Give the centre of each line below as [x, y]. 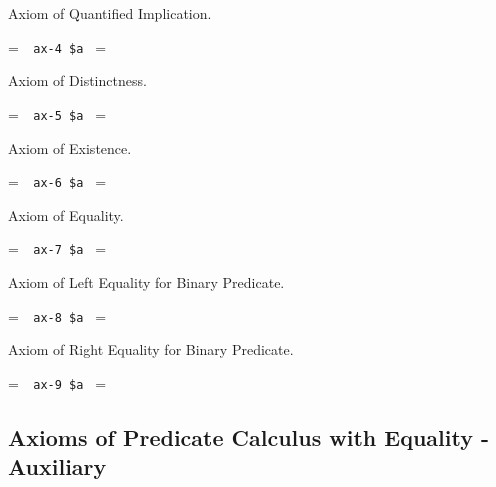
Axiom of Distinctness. [77, 80]
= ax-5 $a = [57, 113]
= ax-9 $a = [57, 382]
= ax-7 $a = [57, 248]
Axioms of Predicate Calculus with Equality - [249, 436]
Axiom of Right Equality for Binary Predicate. [151, 349]
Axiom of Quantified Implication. [110, 13]
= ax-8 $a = [57, 315]
